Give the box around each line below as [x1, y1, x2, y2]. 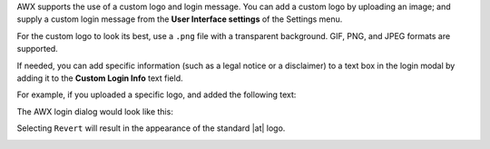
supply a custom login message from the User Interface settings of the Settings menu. [16, 14, 343, 25]
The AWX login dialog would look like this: [16, 105, 174, 117]
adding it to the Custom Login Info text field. [16, 73, 183, 84]
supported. [16, 44, 58, 55]
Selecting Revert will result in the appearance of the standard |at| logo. [16, 123, 286, 134]
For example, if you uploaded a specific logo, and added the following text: [16, 89, 297, 100]
